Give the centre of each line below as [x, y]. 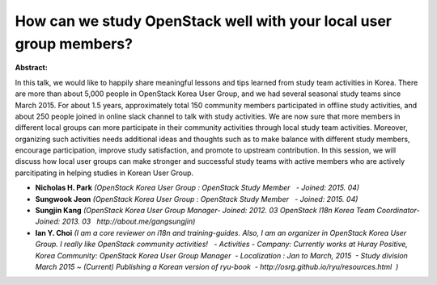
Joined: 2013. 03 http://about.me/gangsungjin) [115, 221]
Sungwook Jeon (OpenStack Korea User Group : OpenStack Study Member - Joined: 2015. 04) [197, 199]
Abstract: [31, 68]
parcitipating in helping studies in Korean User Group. [104, 173]
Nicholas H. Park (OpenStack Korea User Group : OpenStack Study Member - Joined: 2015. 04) [197, 188]
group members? [74, 44]
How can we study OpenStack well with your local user [204, 21]
